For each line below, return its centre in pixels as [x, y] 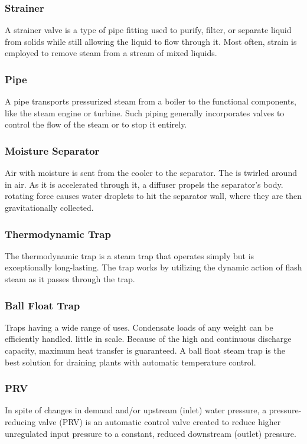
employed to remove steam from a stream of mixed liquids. [111, 53]
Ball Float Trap [43, 305]
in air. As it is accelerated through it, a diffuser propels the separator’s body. [144, 184]
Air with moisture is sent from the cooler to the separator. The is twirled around [151, 173]
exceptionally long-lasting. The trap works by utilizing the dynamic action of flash [153, 267]
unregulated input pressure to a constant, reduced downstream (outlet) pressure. [151, 433]
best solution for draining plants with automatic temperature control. [130, 362]
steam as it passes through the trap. [70, 279]
